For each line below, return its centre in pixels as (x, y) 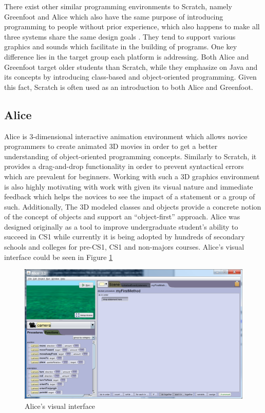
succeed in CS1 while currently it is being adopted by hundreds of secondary (125, 237)
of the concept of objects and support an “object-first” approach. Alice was (122, 217)
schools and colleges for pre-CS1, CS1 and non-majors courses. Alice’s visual (124, 247)
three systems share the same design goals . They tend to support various (120, 36)
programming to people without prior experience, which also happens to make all (132, 26)
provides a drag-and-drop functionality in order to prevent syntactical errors (124, 166)
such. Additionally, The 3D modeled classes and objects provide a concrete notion (133, 206)
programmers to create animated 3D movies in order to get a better (111, 146)
